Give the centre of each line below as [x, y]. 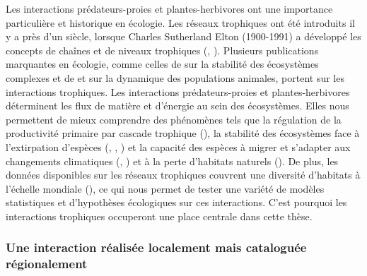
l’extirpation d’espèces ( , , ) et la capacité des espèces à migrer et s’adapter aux [178, 146]
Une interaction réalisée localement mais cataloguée [156, 247]
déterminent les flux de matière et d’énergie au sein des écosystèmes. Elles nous [177, 106]
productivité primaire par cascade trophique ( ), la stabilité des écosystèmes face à [183, 133]
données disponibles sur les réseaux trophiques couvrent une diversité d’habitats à [183, 175]
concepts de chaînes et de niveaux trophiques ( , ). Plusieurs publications [162, 50]
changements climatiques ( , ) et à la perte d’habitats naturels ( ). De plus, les [172, 161]
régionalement [47, 264]
